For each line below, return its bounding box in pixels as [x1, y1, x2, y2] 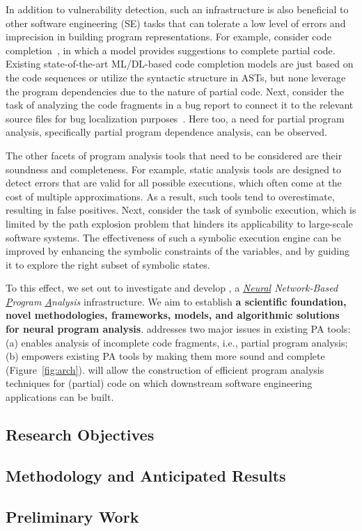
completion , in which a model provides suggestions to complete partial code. [6, 42, 336, 57]
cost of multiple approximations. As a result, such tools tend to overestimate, [6, 189, 335, 203]
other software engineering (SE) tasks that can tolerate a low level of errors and [6, 15, 346, 30]
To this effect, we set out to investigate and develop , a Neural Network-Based [6, 280, 338, 295]
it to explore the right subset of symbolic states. [6, 257, 210, 271]
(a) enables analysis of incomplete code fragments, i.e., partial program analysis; [6, 335, 348, 349]
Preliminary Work [6, 505, 139, 527]
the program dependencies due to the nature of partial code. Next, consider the [6, 84, 345, 98]
